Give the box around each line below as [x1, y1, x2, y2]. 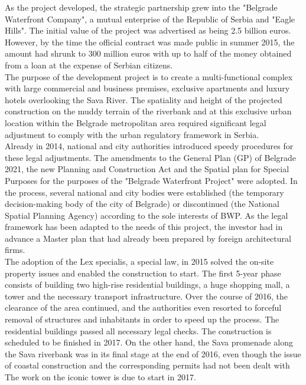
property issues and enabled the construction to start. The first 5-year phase [5, 266, 281, 279]
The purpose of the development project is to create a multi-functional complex [5, 70, 293, 83]
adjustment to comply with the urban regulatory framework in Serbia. [5, 128, 259, 140]
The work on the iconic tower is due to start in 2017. [5, 371, 196, 383]
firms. [5, 243, 25, 256]
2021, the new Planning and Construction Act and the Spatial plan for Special [5, 163, 289, 175]
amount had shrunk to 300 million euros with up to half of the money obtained [5, 47, 292, 60]
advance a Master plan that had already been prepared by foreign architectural [5, 232, 291, 244]
